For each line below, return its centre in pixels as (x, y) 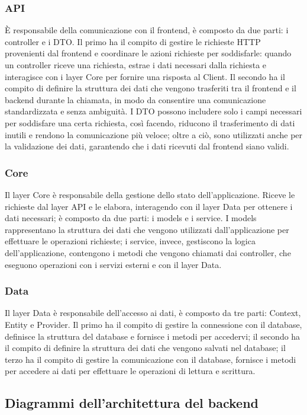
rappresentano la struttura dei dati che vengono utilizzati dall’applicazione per (147, 229)
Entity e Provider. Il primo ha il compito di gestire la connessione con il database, (153, 324)
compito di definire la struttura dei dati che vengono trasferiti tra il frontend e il (151, 88)
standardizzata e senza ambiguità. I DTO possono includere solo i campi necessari (153, 111)
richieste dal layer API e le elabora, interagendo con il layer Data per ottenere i (149, 206)
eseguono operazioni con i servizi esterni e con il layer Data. (113, 264)
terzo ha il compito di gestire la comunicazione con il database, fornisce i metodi (151, 359)
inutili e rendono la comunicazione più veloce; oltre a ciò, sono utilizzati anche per (154, 134)
